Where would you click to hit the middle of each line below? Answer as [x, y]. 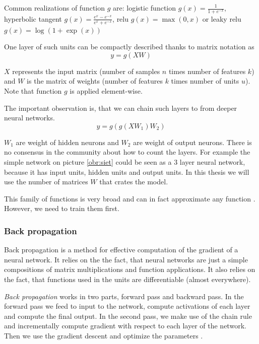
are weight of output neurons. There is [192, 142]
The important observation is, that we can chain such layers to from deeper [121, 108]
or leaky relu [222, 18]
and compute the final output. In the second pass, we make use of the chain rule [128, 316]
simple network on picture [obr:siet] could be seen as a [88, 162]
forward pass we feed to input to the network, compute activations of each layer [127, 306]
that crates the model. [134, 182]
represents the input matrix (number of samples [86, 71]
